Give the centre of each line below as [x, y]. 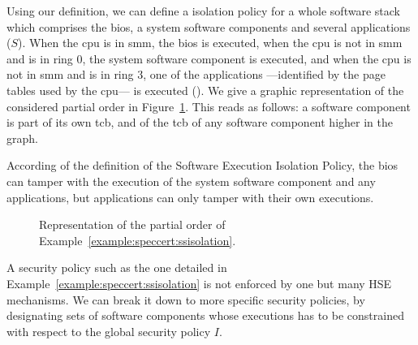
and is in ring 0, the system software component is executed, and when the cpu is [209, 58]
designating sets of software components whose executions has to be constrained [205, 315]
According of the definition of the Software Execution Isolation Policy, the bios [203, 165]
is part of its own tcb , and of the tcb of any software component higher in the [200, 122]
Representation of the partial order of [132, 224]
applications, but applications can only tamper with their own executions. [190, 197]
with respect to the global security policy [109, 331]
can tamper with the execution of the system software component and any [191, 181]
